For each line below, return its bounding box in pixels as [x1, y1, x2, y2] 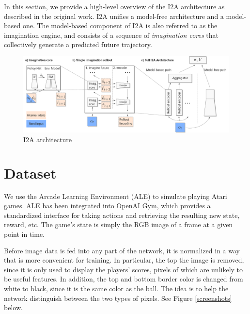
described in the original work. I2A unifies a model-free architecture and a [4, 11, 224, 21]
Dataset [4, 163, 57, 182]
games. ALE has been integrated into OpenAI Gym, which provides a [4, 200, 211, 211]
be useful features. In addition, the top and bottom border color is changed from [4, 274, 243, 284]
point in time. [4, 229, 45, 239]
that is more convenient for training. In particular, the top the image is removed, [4, 255, 244, 265]
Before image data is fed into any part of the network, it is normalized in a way [4, 245, 240, 255]
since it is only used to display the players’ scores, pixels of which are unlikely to [4, 264, 243, 274]
